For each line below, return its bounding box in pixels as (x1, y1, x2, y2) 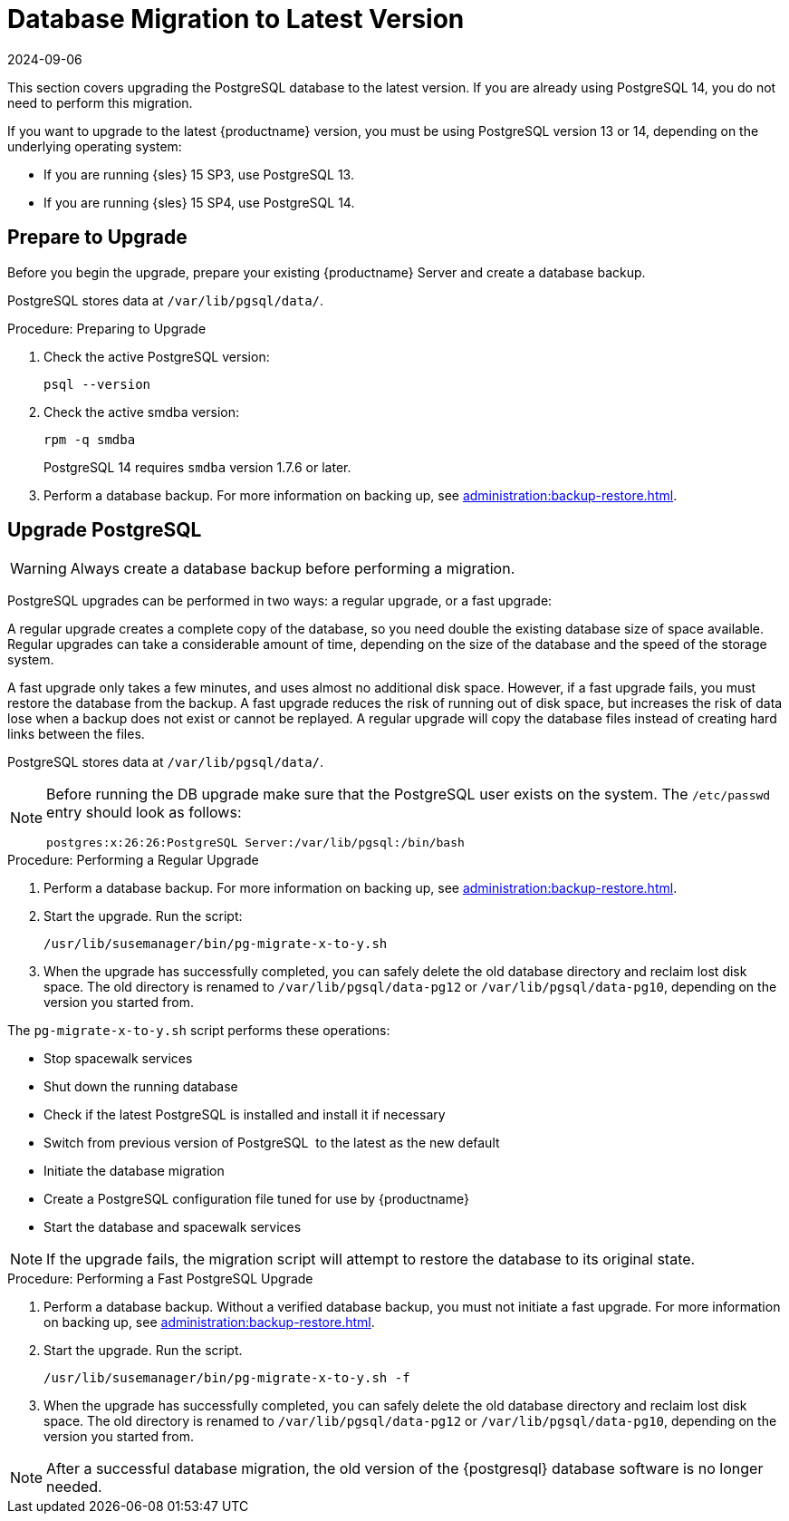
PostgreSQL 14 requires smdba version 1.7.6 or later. (43, 459, 351, 475)
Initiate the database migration (43, 1163, 225, 1179)
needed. (46, 1477, 102, 1497)
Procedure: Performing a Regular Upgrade (7, 852, 259, 868)
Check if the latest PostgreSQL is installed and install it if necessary (43, 1107, 446, 1123)
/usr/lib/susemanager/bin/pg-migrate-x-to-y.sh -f (43, 1371, 410, 1386)
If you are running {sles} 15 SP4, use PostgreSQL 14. (43, 194, 355, 210)
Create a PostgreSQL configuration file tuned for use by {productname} (43, 1191, 469, 1207)
